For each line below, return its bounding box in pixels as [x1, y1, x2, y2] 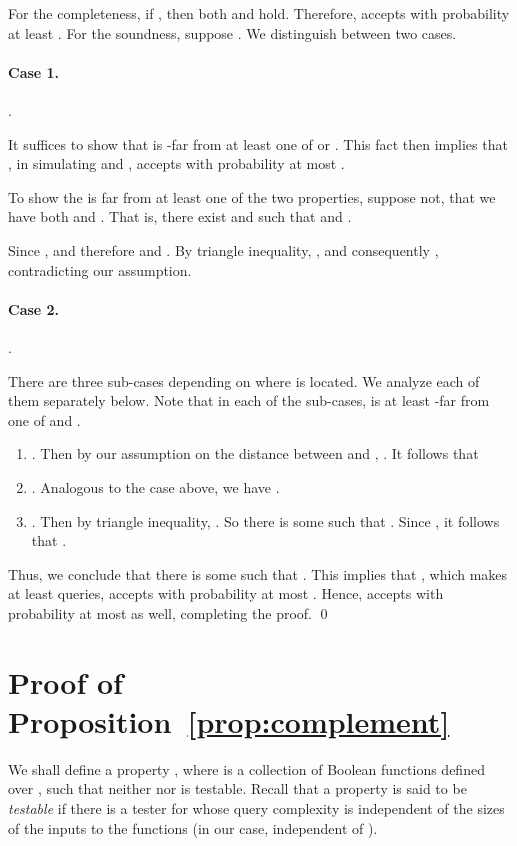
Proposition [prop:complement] [8, 700, 450, 741]
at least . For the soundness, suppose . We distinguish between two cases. [8, 22, 457, 43]
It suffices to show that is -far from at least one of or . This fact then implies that [8, 133, 508, 154]
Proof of [8, 661, 123, 702]
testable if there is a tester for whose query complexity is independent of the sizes [8, 797, 505, 818]
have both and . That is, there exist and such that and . [8, 206, 352, 227]
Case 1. [8, 61, 60, 82]
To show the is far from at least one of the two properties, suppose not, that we [8, 186, 496, 207]
